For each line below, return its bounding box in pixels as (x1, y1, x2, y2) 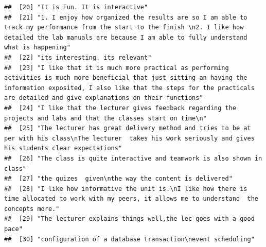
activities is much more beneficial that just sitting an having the (4, 74, 247, 82)
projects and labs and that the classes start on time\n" (4, 114, 207, 122)
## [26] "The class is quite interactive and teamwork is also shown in (4, 154, 262, 162)
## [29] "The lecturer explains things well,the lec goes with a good (4, 215, 255, 223)
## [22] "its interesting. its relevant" (4, 54, 152, 61)
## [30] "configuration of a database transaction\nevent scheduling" (4, 235, 255, 243)
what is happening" (4, 44, 70, 51)
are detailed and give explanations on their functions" (4, 94, 203, 102)
